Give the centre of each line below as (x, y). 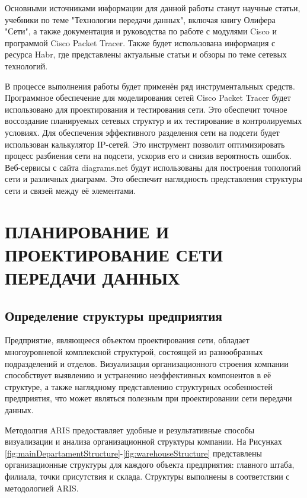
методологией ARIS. (42, 488)
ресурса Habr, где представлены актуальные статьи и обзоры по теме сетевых (146, 54)
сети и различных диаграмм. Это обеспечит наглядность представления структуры (153, 179)
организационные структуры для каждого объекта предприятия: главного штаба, (150, 465)
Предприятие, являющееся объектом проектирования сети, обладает (127, 340)
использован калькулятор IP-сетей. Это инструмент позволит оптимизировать (145, 144)
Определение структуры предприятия (113, 315)
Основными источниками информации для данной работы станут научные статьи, (153, 8)
